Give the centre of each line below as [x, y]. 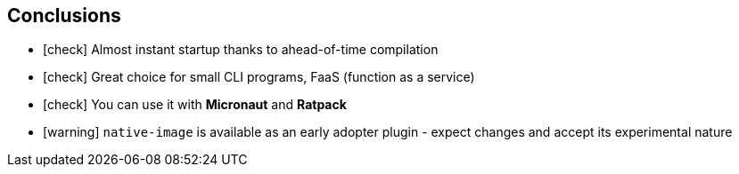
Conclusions [64, 16]
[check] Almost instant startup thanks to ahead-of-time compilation [241, 50]
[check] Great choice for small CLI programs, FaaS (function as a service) [259, 77]
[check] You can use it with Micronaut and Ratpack [195, 105]
